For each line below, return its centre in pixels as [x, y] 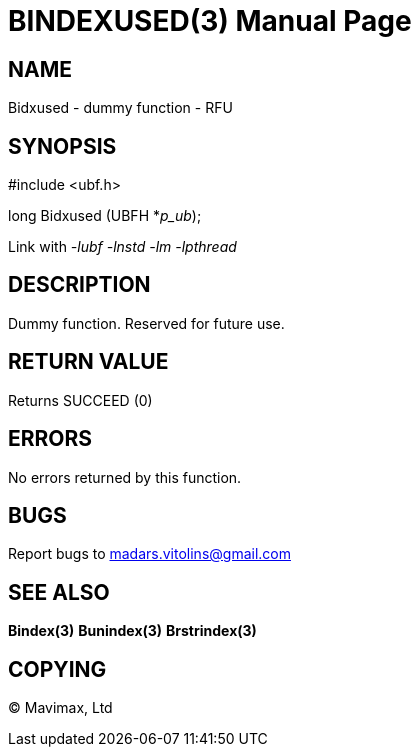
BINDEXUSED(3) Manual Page [210, 21]
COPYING [57, 669]
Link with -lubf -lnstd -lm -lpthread [122, 247]
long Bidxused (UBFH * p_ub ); [105, 216]
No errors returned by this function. [125, 477]
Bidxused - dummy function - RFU [120, 108]
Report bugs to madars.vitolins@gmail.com [149, 554]
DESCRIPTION [79, 285]
